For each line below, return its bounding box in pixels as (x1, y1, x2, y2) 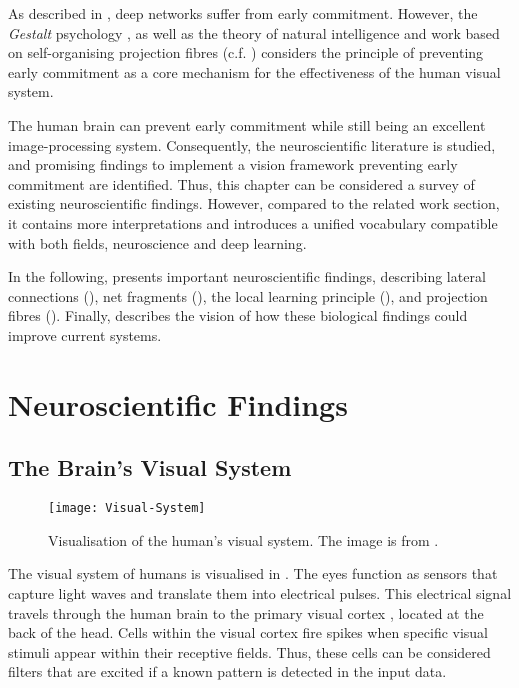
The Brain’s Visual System (8, 452, 292, 483)
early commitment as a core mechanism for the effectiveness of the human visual (8, 61, 501, 82)
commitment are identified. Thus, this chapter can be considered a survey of (8, 173, 475, 194)
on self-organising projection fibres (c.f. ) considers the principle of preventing (8, 42, 484, 63)
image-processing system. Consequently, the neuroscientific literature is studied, (8, 134, 496, 155)
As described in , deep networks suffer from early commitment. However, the (8, 3, 478, 23)
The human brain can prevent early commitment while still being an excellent (8, 114, 486, 135)
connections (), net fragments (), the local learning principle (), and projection (8, 285, 488, 306)
